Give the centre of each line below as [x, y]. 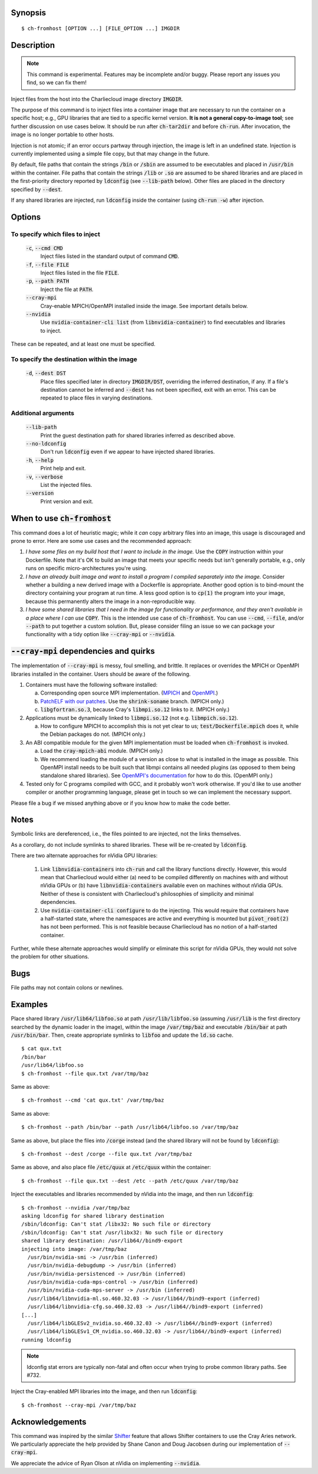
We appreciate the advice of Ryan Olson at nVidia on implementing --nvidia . [106, 1463]
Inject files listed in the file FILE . [80, 273]
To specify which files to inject [55, 234]
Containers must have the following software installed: [92, 685]
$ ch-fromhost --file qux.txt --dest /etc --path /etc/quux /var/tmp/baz [130, 1181]
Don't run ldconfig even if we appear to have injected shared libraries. [127, 452]
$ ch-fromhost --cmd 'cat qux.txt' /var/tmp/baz [93, 1100]
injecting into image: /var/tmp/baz [74, 1249]
